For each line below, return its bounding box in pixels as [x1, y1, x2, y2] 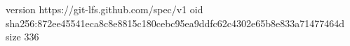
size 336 [6, 29, 39, 44]
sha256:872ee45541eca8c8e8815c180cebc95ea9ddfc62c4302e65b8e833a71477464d [6, 15, 345, 30]
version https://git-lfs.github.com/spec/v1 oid [6, 2, 203, 16]
